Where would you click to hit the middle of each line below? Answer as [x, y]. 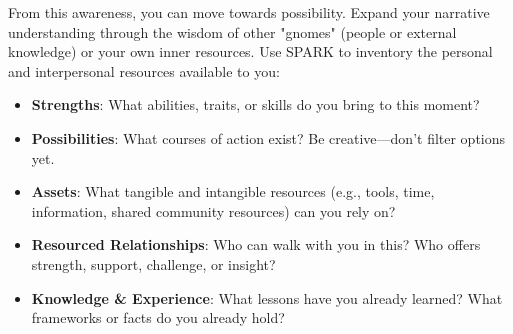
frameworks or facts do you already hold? [158, 317]
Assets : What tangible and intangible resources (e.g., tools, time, [233, 191]
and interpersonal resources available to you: [144, 70]
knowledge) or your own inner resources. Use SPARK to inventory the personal [250, 51]
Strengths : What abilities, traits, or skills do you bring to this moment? [255, 104]
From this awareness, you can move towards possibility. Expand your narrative [249, 12]
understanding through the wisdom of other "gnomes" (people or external [232, 31]
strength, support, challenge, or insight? [153, 263]
